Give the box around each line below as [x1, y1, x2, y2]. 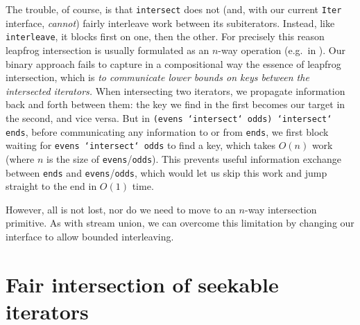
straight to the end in [6, 179, 97, 193]
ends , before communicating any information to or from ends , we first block [6, 124, 329, 139]
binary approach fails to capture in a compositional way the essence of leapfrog [6, 56, 341, 71]
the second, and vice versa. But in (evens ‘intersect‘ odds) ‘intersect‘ [6, 110, 332, 125]
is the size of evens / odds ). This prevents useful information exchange [46, 151, 341, 166]
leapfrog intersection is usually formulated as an [6, 42, 209, 57]
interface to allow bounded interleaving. [6, 229, 174, 243]
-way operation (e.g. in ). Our [218, 42, 346, 57]
